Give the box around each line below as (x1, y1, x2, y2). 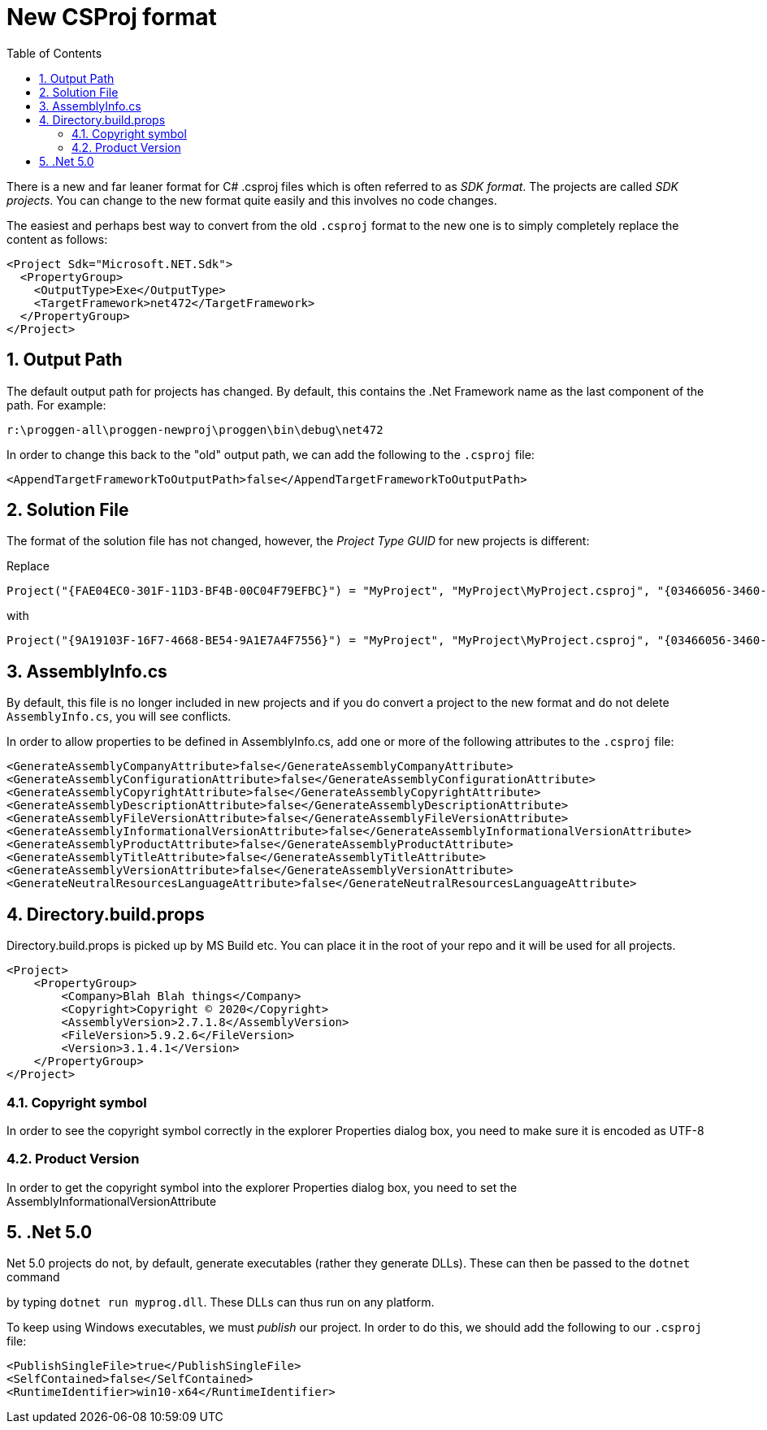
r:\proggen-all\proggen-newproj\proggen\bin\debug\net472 (6, 422, 383, 436)
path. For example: (6, 397, 106, 412)
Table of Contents (6, 45, 102, 60)
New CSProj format (6, 3, 217, 31)
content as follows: (6, 232, 108, 246)
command (6, 1270, 60, 1285)
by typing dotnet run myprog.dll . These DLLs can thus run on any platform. (6, 1295, 435, 1310)
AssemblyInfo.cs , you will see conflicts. (6, 709, 232, 724)
